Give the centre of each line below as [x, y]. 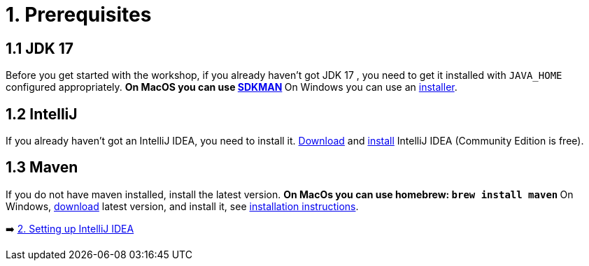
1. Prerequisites [79, 15]
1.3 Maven [42, 168]
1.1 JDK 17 [40, 48]
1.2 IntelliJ [42, 114]
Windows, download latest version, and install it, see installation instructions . [182, 206]
